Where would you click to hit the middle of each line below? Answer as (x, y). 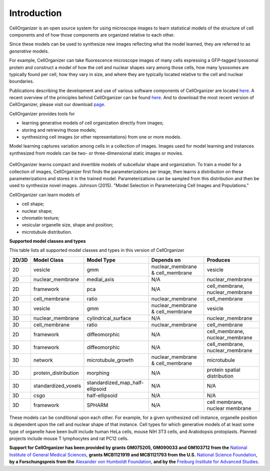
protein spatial (223, 369)
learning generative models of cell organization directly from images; (93, 123)
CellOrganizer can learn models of (44, 195)
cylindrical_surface (109, 318)
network (43, 360)
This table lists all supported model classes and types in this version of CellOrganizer (97, 250)
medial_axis (100, 279)
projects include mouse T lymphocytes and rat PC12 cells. (69, 438)
